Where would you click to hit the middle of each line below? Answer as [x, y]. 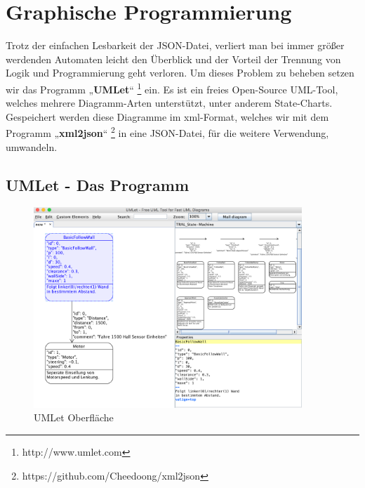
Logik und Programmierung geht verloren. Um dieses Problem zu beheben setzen [180, 73]
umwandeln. [32, 146]
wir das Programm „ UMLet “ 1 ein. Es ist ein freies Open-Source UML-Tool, [172, 88]
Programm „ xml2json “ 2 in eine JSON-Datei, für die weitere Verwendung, [167, 132]
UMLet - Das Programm [98, 184]
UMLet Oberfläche [74, 417]
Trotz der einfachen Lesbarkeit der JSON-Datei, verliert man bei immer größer [175, 45]
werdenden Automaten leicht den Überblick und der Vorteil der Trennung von [173, 59]
